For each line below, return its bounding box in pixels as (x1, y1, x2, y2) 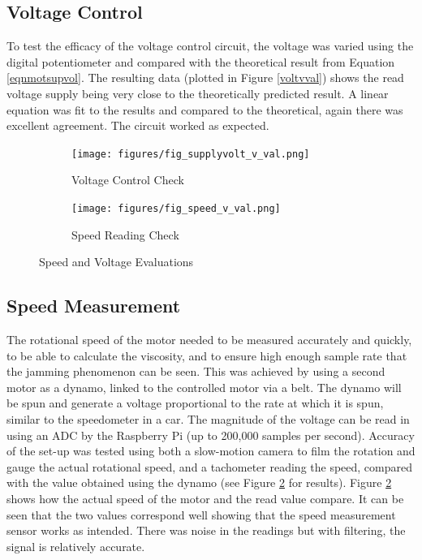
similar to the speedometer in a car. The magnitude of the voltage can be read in (6, 411, 410, 428)
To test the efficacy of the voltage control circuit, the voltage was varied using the (6, 37, 414, 54)
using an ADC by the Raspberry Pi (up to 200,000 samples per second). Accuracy (6, 426, 415, 443)
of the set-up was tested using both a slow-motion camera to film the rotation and (6, 442, 416, 459)
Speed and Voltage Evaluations (39, 253, 194, 270)
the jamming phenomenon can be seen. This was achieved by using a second (6, 363, 385, 380)
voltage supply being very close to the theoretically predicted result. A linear (6, 84, 389, 101)
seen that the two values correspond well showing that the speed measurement (6, 506, 396, 523)
